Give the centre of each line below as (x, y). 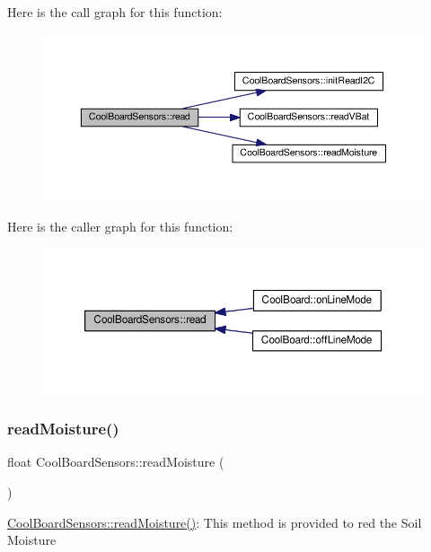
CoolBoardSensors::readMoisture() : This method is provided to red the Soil (215, 522)
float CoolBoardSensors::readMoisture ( (116, 462)
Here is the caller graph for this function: (120, 226)
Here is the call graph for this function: (115, 12)
